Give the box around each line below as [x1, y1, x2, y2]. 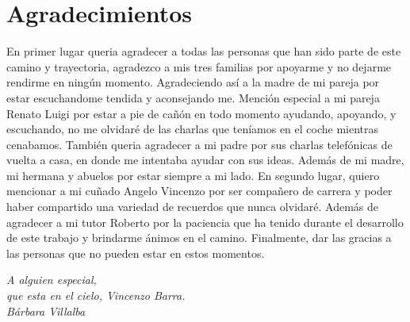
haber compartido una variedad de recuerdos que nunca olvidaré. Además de [6, 198, 379, 215]
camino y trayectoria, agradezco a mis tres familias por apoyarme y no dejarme [6, 58, 392, 75]
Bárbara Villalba [6, 302, 86, 319]
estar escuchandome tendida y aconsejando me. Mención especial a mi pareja [6, 89, 380, 105]
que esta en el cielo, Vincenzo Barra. [6, 287, 186, 304]
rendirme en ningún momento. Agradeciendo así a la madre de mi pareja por [6, 74, 380, 90]
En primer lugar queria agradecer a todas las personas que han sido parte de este [6, 43, 401, 59]
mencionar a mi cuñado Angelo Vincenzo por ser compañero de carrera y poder [6, 182, 393, 199]
